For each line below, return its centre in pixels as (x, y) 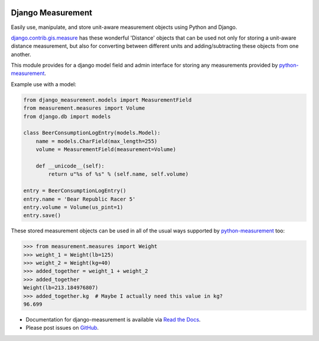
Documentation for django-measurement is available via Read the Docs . (113, 319)
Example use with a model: (44, 84)
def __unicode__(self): (70, 166)
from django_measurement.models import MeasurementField (108, 100)
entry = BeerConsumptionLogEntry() (75, 191)
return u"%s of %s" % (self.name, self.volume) (118, 174)
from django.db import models (67, 116)
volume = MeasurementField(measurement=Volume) (106, 150)
